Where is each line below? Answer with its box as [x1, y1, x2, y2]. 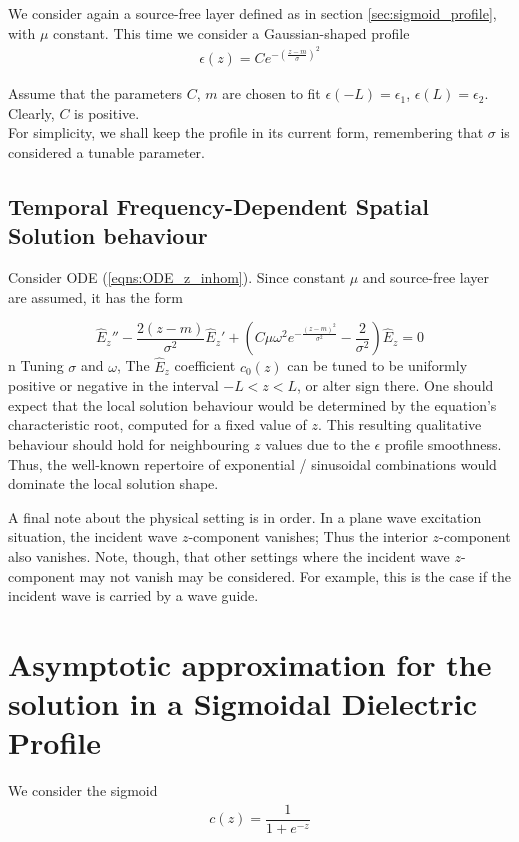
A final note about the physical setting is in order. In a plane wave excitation [8, 506, 482, 527]
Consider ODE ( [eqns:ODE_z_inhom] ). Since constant [8, 267, 346, 288]
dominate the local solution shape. [8, 473, 219, 494]
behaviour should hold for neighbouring [8, 434, 250, 455]
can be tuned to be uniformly [287, 355, 468, 376]
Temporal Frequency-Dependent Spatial [8, 191, 429, 222]
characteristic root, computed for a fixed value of [8, 414, 307, 435]
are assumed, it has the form [8, 286, 183, 307]
